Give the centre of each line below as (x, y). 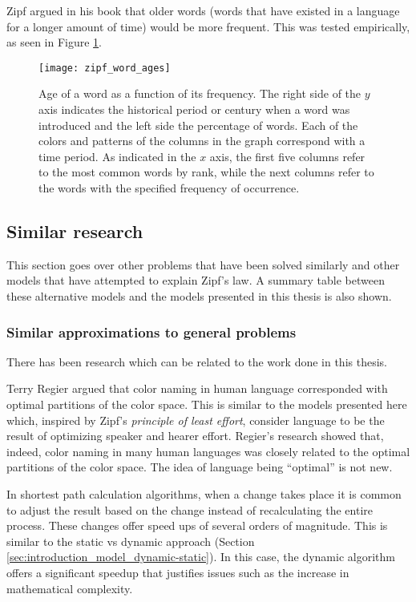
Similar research (75, 230)
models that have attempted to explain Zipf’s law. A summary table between (196, 280)
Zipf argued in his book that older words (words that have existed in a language (203, 10)
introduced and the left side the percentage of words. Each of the (198, 125)
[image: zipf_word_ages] (105, 68)
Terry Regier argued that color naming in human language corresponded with (197, 388)
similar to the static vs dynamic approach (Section (131, 541)
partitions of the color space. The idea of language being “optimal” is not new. (200, 467)
